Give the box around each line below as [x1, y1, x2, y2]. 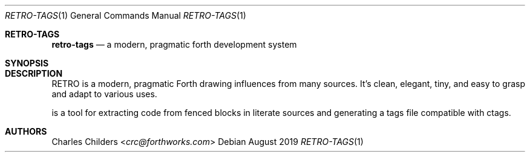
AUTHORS [5, 126, 47, 136]
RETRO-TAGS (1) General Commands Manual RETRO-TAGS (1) [5, 10, 246, 21]
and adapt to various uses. [51, 89, 157, 99]
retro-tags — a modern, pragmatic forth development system [51, 39, 297, 50]
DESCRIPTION [5, 68, 63, 78]
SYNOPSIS [5, 58, 49, 68]
